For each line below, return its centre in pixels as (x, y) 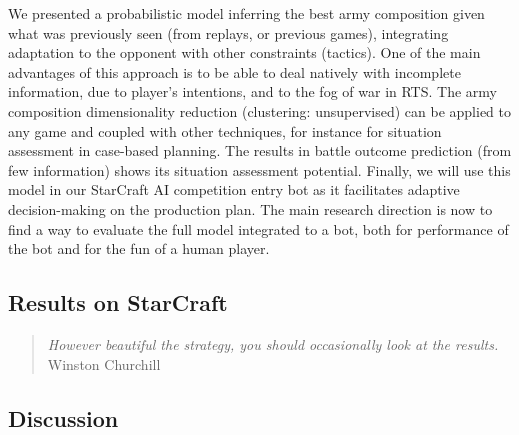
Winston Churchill (104, 363)
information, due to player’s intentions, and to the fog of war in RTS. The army (252, 91)
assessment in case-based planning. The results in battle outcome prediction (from (260, 150)
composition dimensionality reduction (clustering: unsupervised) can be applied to (260, 110)
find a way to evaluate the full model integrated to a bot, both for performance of (258, 228)
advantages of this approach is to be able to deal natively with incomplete (234, 71)
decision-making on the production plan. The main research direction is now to (250, 208)
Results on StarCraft (118, 302)
